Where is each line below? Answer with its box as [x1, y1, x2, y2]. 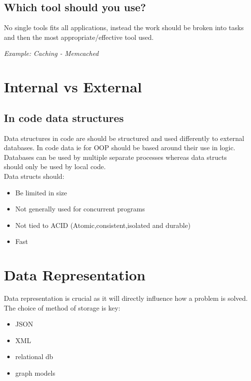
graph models [15, 368, 55, 378]
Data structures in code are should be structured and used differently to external [4, 133, 244, 143]
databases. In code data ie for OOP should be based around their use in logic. [4, 142, 235, 153]
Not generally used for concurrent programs [15, 204, 145, 214]
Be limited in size [15, 187, 67, 197]
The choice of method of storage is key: [4, 302, 121, 312]
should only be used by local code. [4, 161, 106, 172]
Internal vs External [4, 77, 142, 97]
